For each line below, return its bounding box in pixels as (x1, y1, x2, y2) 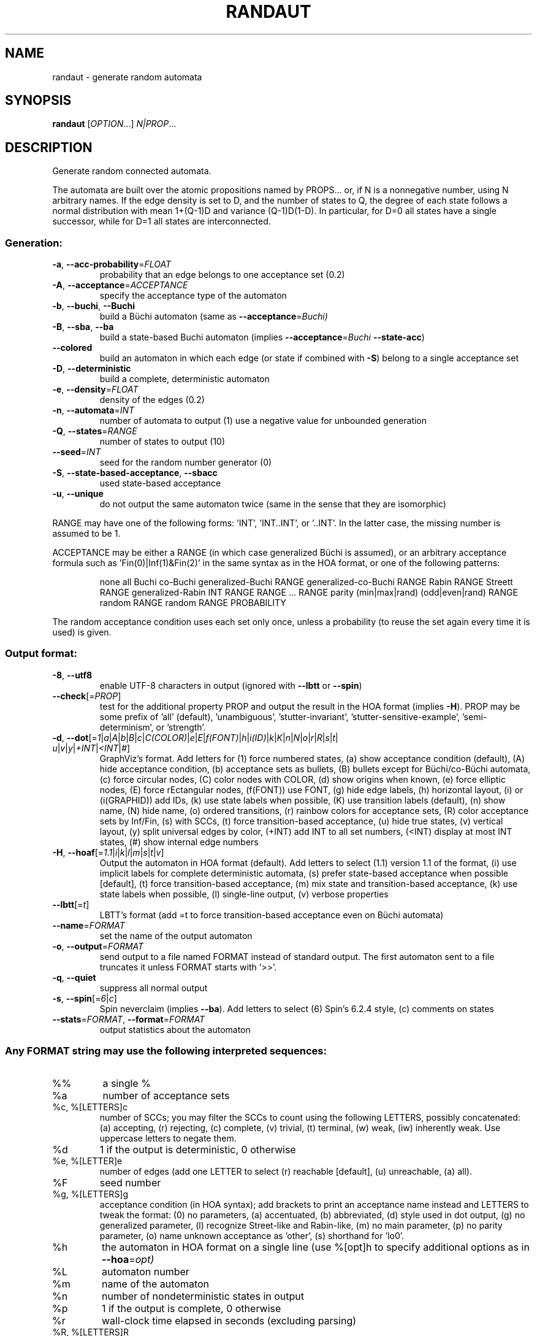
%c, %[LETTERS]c (52, 1101, 128, 1112)
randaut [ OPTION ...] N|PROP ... (52, 118, 177, 129)
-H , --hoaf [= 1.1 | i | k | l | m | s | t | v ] (52, 847, 164, 858)
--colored (52, 342, 93, 353)
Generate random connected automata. (52, 166, 211, 177)
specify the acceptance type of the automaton (99, 290, 287, 301)
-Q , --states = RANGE (52, 426, 137, 437)
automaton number (101, 1265, 189, 1278)
